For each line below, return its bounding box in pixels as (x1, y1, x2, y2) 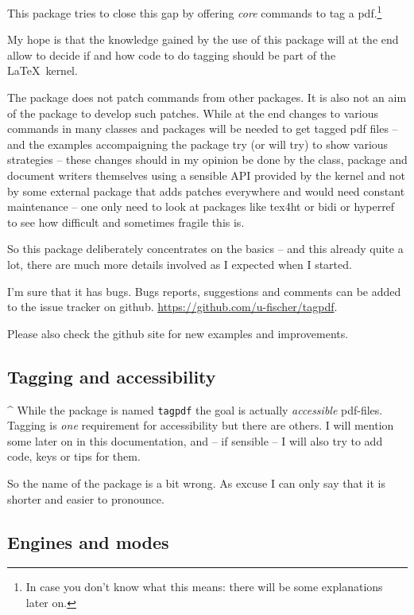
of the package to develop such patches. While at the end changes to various (7, 104, 378, 121)
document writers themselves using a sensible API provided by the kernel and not (7, 167, 405, 183)
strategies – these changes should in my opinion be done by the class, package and (7, 151, 408, 168)
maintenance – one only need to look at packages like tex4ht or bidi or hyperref (7, 198, 395, 215)
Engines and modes (7, 529, 169, 554)
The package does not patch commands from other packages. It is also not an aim (7, 89, 407, 106)
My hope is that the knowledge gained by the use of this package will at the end (7, 31, 399, 48)
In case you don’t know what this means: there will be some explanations (25, 578, 383, 595)
